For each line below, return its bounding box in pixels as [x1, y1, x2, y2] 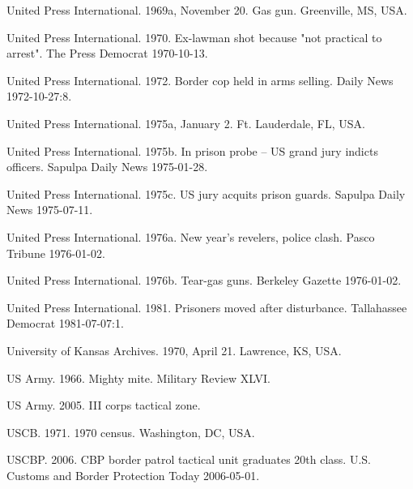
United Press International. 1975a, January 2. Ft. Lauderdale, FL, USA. [6, 114, 365, 131]
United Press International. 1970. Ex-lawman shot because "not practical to [6, 28, 382, 45]
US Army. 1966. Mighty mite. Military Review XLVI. [6, 369, 270, 386]
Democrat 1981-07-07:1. [6, 315, 124, 332]
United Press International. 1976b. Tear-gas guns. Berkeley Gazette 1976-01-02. [6, 272, 402, 289]
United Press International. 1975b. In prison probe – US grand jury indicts [6, 142, 378, 159]
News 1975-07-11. [6, 201, 93, 218]
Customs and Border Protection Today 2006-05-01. [6, 466, 260, 483]
